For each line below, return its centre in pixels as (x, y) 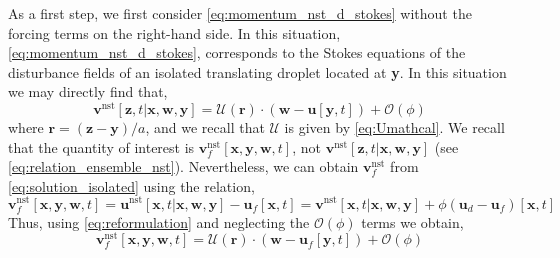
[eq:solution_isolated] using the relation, (131, 185)
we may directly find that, (88, 91)
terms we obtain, (412, 221)
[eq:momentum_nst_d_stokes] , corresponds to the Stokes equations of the (237, 52)
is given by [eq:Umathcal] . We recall (394, 127)
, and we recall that (205, 127)
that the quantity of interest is (101, 146)
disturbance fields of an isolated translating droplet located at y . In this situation (257, 71)
